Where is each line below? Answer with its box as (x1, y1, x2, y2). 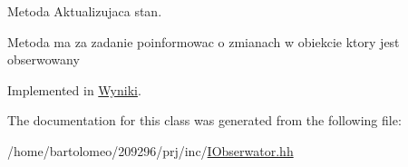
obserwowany (7, 50, 80, 69)
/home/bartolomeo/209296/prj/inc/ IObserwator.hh (7, 141, 294, 160)
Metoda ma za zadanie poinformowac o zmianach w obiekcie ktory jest (7, 32, 400, 51)
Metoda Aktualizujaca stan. (7, 2, 162, 20)
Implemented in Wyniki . (7, 80, 141, 99)
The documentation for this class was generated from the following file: (7, 111, 402, 130)
